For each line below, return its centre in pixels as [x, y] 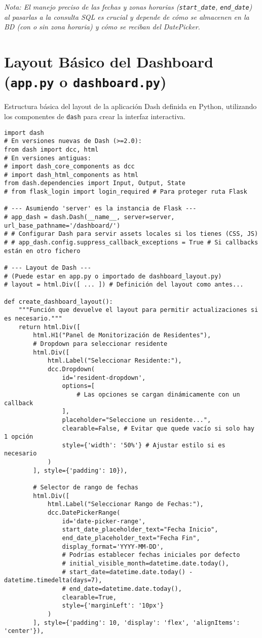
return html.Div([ [49, 327]
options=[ [78, 386]
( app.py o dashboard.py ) [85, 81]
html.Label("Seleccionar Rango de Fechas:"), [125, 504]
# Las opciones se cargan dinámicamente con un [158, 394]
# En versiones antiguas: [48, 158]
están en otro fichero [42, 251]
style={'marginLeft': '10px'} [113, 606]
